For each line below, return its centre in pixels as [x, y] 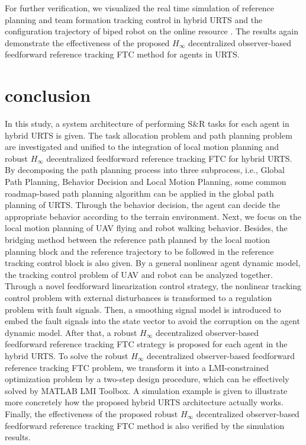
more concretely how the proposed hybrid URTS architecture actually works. [144, 402]
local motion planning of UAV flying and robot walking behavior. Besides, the [146, 228]
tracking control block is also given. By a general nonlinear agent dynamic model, [153, 263]
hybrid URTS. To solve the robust [67, 355]
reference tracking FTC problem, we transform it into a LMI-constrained [137, 367]
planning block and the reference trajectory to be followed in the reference [139, 251]
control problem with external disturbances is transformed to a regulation [138, 297]
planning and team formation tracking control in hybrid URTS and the [134, 19]
